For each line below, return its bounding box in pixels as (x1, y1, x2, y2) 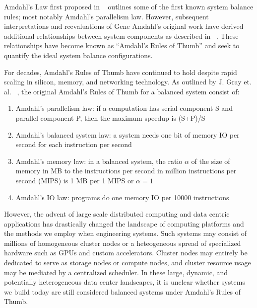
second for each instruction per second (15, 139, 132, 150)
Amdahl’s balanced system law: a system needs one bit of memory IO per (15, 129, 240, 140)
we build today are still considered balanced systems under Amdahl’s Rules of (4, 286, 241, 297)
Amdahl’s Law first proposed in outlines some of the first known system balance (4, 1, 254, 11)
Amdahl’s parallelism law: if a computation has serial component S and (15, 103, 233, 113)
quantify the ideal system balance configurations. (4, 50, 153, 60)
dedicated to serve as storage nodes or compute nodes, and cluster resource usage (4, 257, 251, 268)
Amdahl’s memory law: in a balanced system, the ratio (15, 155, 183, 166)
